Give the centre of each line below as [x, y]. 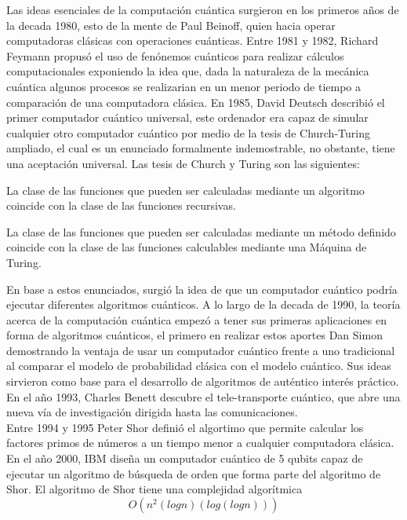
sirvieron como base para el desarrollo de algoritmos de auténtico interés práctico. [203, 381]
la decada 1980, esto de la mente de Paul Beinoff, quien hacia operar [171, 25]
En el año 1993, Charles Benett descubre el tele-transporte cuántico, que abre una [203, 396]
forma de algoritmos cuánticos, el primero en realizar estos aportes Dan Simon [194, 335]
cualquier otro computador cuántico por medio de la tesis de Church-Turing [188, 132]
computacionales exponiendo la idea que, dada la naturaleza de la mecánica [188, 71]
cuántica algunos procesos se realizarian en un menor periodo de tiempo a [184, 86]
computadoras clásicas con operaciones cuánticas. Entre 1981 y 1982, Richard [193, 40]
